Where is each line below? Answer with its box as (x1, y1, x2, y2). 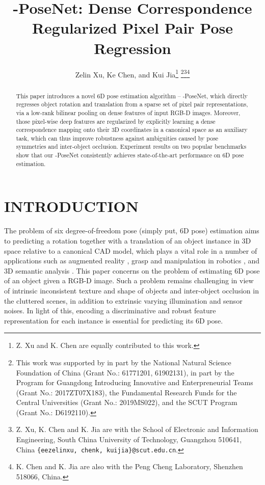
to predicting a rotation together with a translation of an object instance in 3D (4, 235, 251, 246)
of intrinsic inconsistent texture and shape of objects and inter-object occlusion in (4, 285, 259, 295)
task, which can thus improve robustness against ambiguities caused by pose (16, 133, 219, 142)
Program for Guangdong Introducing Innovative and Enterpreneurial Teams (16, 377, 253, 388)
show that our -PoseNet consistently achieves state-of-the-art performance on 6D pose (16, 151, 244, 159)
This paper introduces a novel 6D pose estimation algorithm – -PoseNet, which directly (16, 91, 248, 100)
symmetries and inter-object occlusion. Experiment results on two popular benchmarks (16, 142, 247, 151)
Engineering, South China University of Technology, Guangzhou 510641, (16, 434, 242, 445)
